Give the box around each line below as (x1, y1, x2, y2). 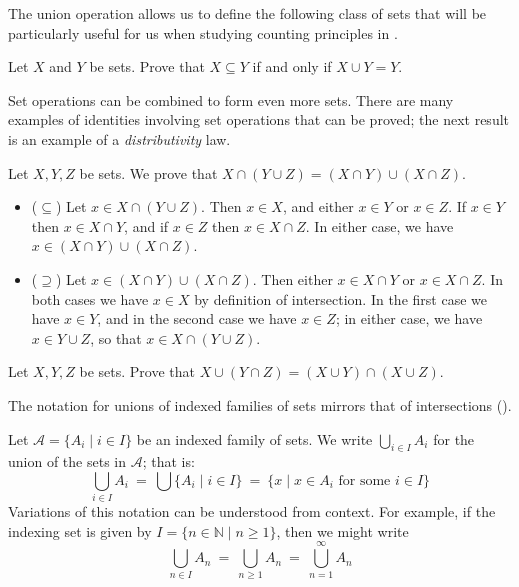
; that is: (142, 451, 195, 472)
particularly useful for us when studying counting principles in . (8, 22, 398, 43)
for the (433, 428, 475, 449)
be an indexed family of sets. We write (136, 428, 373, 449)
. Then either (252, 268, 333, 289)
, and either (282, 196, 354, 217)
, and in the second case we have (97, 308, 297, 329)
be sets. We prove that (79, 162, 218, 183)
